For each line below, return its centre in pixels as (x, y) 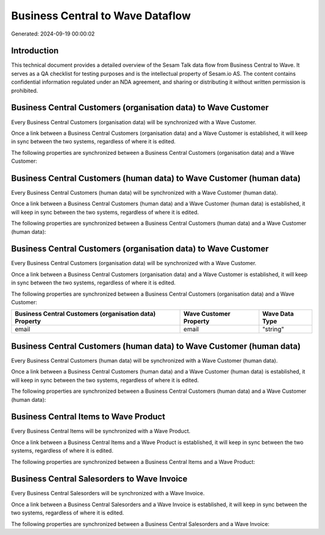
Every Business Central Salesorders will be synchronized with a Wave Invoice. (108, 493)
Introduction (35, 51)
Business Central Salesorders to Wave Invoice (99, 479)
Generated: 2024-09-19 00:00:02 (53, 34)
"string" (273, 330)
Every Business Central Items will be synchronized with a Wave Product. (101, 431)
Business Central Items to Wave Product (88, 417)
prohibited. (25, 90)
